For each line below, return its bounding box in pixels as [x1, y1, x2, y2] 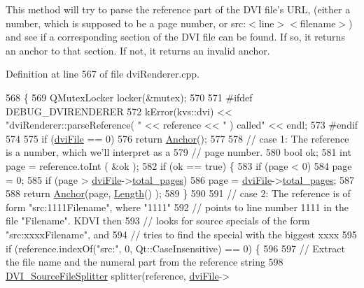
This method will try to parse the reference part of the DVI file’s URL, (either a [6, 2, 351, 16]
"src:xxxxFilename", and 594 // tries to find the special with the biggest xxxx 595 [6, 226, 357, 241]
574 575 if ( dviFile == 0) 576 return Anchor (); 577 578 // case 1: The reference [6, 131, 349, 145]
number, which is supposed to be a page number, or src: [6, 15, 246, 30]
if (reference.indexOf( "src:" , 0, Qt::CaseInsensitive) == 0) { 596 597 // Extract [6, 240, 345, 255]
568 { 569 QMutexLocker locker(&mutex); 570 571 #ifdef [6, 89, 253, 104]
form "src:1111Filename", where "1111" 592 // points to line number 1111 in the [6, 199, 349, 214]
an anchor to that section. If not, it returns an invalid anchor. [6, 43, 270, 57]
